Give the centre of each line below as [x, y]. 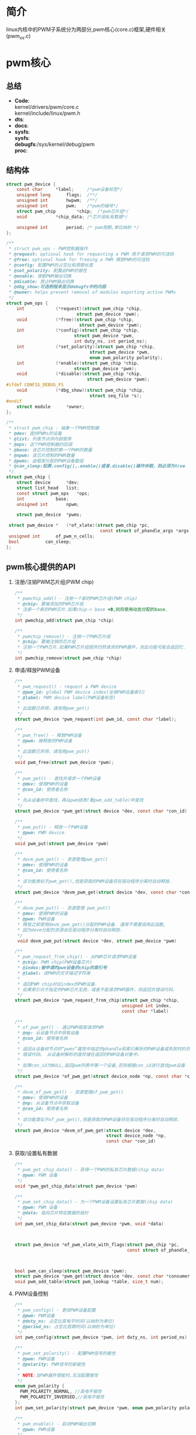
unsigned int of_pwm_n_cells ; [52, 536]
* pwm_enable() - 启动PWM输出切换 [57, 1424]
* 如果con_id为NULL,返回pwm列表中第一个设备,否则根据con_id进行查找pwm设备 [101, 1065]
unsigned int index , [147, 1006]
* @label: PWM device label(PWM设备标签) [66, 697]
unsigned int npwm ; [48, 504]
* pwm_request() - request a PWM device [67, 686]
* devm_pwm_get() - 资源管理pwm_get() [62, 859]
